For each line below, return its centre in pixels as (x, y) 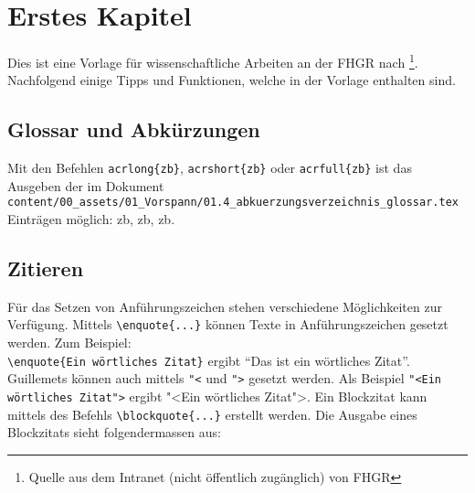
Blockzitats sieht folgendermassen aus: (114, 432)
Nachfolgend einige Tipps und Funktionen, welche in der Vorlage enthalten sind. (232, 80)
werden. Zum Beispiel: (69, 343)
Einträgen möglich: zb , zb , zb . (91, 219)
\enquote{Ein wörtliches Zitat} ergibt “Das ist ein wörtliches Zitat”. (209, 360)
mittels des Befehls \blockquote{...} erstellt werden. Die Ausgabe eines (212, 414)
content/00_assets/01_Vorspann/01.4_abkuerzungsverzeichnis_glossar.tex (233, 203)
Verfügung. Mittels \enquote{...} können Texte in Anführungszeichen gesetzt (228, 324)
